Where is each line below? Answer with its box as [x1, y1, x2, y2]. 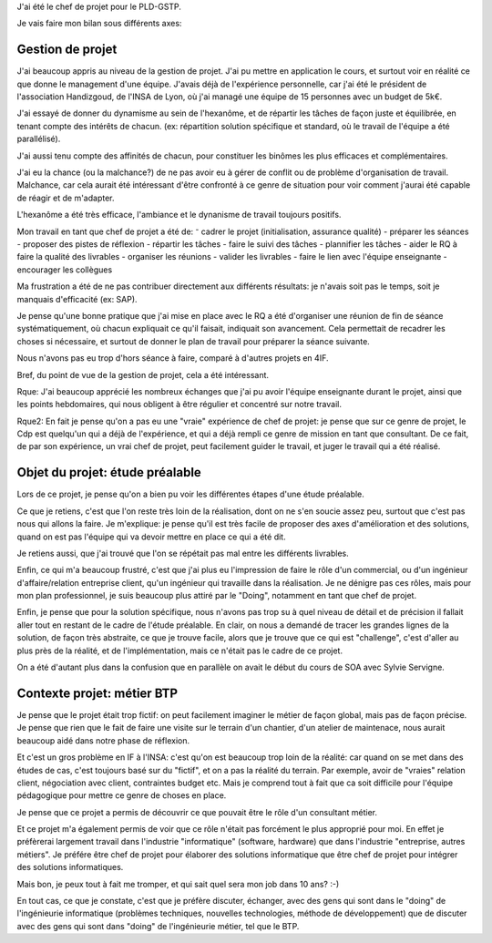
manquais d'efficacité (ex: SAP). [16, 293, 138, 304]
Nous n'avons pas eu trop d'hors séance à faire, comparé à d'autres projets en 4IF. [16, 353, 329, 364]
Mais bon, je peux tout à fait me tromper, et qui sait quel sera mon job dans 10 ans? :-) [16, 878, 340, 889]
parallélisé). [16, 133, 61, 145]
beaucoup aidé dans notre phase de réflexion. [16, 734, 190, 746]
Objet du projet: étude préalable [16, 465, 202, 480]
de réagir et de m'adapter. [16, 192, 115, 203]
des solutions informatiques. [16, 862, 124, 873]
